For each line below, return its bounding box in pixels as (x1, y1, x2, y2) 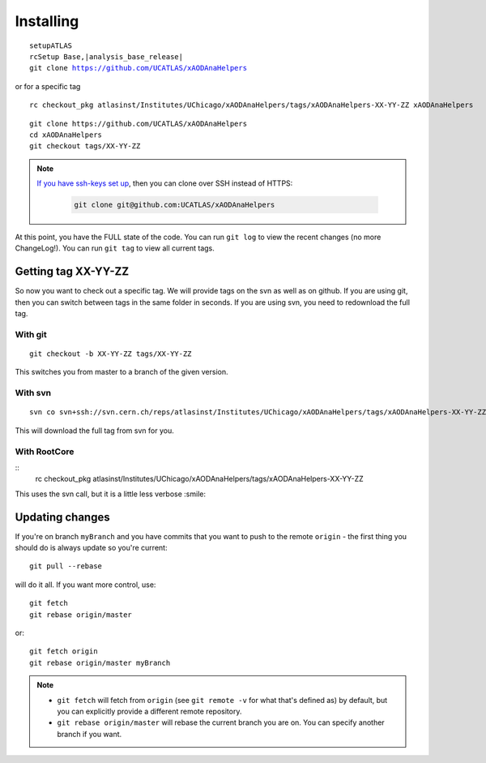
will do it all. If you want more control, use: (15, 580, 156, 589)
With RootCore (15, 446, 75, 457)
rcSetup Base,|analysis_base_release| (29, 52, 184, 61)
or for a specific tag (15, 81, 81, 91)
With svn (15, 388, 52, 399)
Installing (15, 12, 79, 30)
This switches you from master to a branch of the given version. (15, 367, 228, 377)
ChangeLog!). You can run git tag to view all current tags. (15, 243, 215, 253)
